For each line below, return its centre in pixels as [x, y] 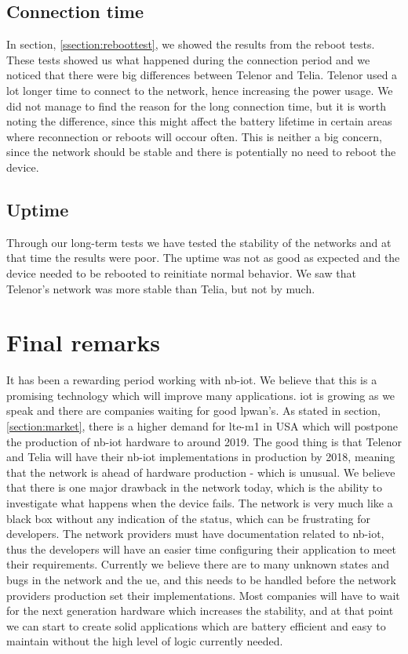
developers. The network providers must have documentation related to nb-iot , [195, 534]
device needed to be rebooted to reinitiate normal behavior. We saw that [181, 272]
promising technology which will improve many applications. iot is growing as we [201, 395]
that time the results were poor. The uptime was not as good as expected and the [203, 258]
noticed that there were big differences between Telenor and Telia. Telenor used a [202, 75]
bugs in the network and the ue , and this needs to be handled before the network [201, 579]
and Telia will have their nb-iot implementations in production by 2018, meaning [201, 457]
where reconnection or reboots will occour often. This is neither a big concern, [194, 136]
